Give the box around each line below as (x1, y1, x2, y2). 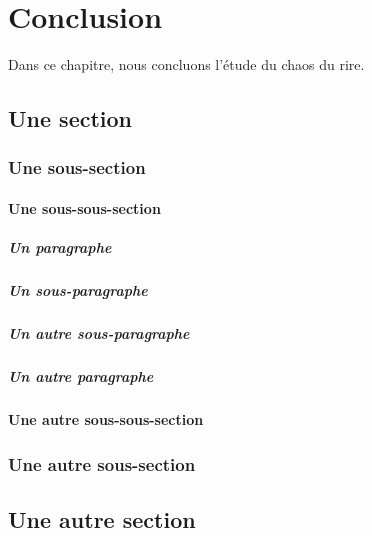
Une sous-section (8, 155, 146, 180)
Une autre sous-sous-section (8, 409, 204, 429)
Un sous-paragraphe (8, 280, 148, 301)
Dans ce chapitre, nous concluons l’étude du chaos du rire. (8, 54, 365, 75)
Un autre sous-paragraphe (8, 323, 190, 344)
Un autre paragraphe (8, 366, 154, 387)
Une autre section (8, 503, 196, 534)
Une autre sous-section (8, 451, 196, 476)
